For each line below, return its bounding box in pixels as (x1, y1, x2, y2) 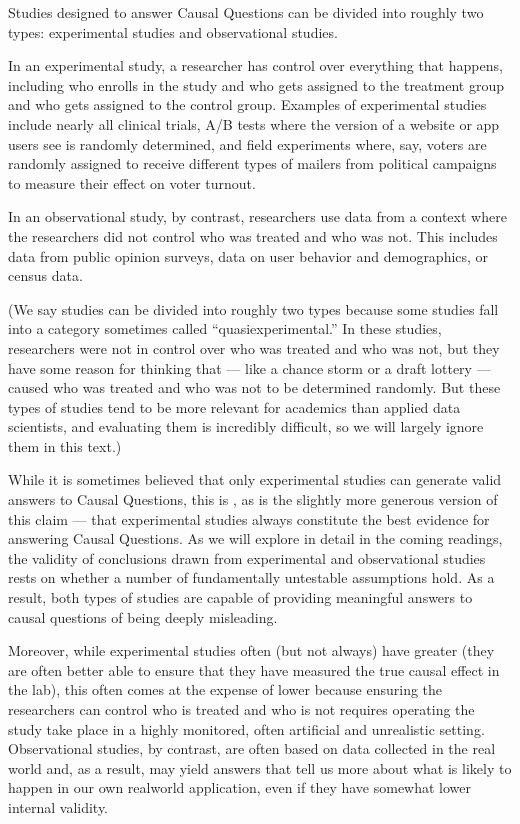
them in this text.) (8, 435, 122, 456)
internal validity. (8, 796, 109, 817)
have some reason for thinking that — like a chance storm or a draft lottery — (8, 357, 491, 378)
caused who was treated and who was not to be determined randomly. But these (8, 377, 501, 398)
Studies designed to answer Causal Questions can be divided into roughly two (8, 2, 484, 22)
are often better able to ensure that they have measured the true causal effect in (8, 659, 500, 680)
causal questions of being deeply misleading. (8, 606, 278, 627)
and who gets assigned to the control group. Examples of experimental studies (8, 94, 487, 115)
